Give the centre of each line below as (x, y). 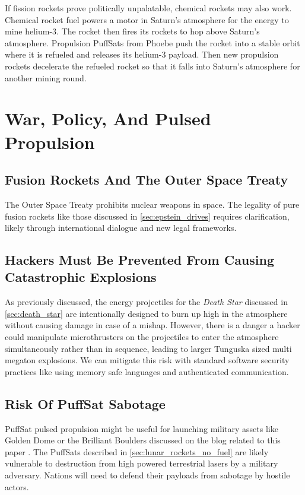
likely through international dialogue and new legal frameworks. (121, 228)
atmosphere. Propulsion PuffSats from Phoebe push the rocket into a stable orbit (152, 42)
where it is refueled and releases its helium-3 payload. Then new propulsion (142, 54)
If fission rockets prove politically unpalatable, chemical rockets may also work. (148, 8)
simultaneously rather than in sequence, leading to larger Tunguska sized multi (148, 348)
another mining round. (46, 77)
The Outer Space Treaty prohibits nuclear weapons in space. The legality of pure (152, 204)
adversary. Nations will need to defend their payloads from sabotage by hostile (147, 475)
